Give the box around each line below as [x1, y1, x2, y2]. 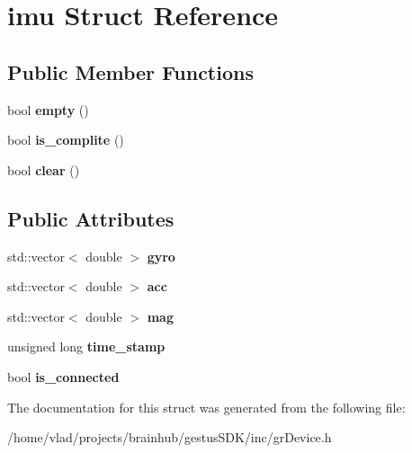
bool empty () [7, 100, 89, 119]
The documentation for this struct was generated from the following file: [7, 397, 406, 416]
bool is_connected [7, 367, 120, 386]
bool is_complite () [7, 130, 124, 149]
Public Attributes [7, 204, 175, 232]
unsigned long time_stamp [7, 337, 166, 356]
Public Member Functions [7, 58, 254, 85]
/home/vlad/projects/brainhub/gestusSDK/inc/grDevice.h [7, 428, 332, 447]
